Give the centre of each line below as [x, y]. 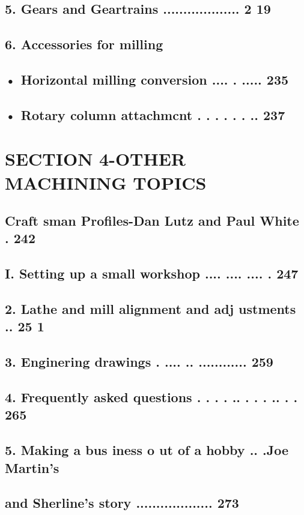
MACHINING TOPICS [106, 182]
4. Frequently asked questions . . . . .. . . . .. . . [151, 396]
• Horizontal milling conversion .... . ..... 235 [147, 79]
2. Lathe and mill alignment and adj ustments [150, 309]
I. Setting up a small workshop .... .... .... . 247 [152, 273]
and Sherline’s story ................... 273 [122, 503]
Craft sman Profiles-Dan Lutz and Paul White [152, 221]
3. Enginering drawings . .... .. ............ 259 [139, 362]
